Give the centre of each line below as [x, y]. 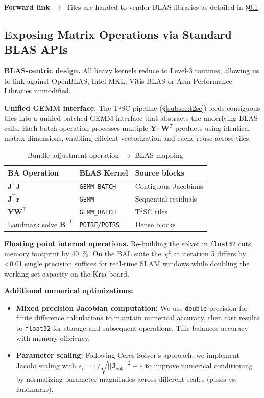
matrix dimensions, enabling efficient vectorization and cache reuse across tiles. [128, 138]
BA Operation [33, 172]
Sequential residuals [166, 198]
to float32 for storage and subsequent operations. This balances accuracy [132, 327]
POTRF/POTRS [100, 225]
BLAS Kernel [104, 172]
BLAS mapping [159, 155]
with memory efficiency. [53, 338]
